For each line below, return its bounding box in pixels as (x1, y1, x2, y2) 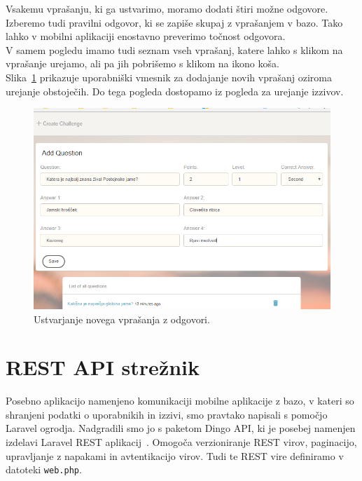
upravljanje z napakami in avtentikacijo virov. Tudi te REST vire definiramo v (6, 448, 344, 463)
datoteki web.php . (6, 462, 82, 477)
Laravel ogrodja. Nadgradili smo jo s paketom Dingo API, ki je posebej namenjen (6, 421, 356, 435)
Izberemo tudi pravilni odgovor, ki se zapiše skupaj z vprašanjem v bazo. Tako (6, 15, 343, 29)
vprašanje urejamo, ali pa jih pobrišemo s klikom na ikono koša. (6, 56, 279, 71)
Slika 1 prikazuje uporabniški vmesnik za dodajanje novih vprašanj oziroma (6, 69, 332, 84)
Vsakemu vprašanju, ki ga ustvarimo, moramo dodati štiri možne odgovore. (6, 1, 328, 15)
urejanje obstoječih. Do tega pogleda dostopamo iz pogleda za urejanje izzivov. (6, 83, 344, 98)
